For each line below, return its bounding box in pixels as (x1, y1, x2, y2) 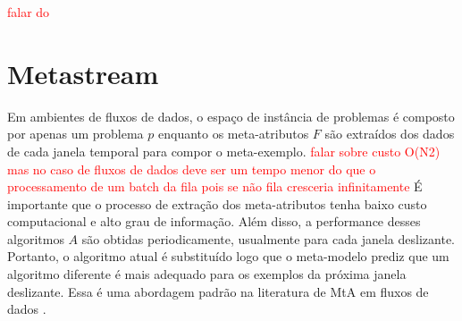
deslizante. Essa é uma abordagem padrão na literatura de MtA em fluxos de (7, 282, 429, 300)
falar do (7, 3, 50, 21)
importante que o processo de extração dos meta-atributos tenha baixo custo (7, 194, 427, 213)
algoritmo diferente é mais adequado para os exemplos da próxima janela (7, 265, 407, 283)
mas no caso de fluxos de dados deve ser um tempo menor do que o (7, 159, 376, 178)
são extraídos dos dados (324, 124, 455, 143)
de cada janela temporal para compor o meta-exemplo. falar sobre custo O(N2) (7, 141, 441, 160)
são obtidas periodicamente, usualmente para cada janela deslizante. (81, 229, 455, 248)
